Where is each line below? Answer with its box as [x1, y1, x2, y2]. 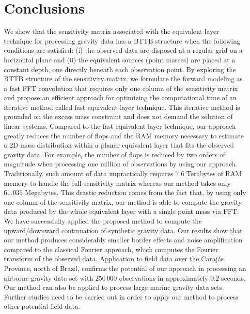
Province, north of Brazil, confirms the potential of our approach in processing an [4, 263, 246, 273]
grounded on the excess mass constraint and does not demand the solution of [4, 111, 233, 121]
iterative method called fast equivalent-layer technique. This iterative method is [4, 102, 240, 112]
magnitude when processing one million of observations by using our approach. [4, 159, 238, 169]
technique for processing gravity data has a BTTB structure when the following [4, 35, 240, 45]
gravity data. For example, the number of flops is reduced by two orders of [4, 149, 225, 159]
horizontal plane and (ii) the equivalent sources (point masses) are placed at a [4, 54, 235, 64]
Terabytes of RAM [186, 168, 242, 179]
